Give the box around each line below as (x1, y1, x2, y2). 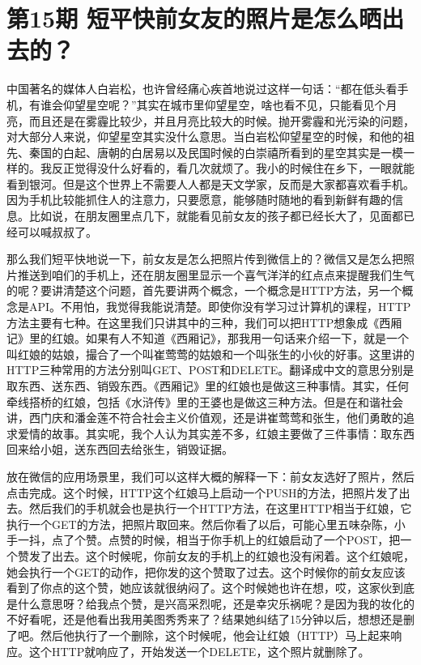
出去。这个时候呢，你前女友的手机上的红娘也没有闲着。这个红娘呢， (51, 547, 415, 564)
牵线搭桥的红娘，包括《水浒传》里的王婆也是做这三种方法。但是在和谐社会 (6, 393, 403, 410)
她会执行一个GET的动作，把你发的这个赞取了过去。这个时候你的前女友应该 (6, 563, 406, 580)
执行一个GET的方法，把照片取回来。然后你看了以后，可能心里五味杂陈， (6, 515, 394, 532)
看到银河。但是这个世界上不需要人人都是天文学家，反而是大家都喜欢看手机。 (6, 175, 415, 192)
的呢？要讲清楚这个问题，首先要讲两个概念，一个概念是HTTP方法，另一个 (6, 282, 402, 299)
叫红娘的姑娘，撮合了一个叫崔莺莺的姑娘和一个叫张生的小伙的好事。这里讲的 (6, 345, 415, 362)
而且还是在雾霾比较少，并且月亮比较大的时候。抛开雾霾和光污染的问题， (28, 112, 415, 129)
